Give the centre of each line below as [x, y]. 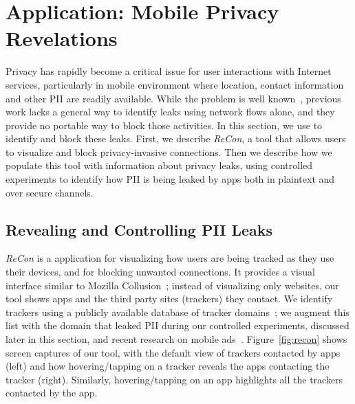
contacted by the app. [52, 393]
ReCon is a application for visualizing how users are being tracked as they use [170, 258]
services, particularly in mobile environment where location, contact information [175, 84]
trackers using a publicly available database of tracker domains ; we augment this [177, 312]
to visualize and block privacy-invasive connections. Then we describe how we [169, 151]
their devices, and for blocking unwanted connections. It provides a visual [161, 272]
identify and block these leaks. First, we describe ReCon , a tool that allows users [176, 138]
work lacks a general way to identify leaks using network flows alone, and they [170, 112]
